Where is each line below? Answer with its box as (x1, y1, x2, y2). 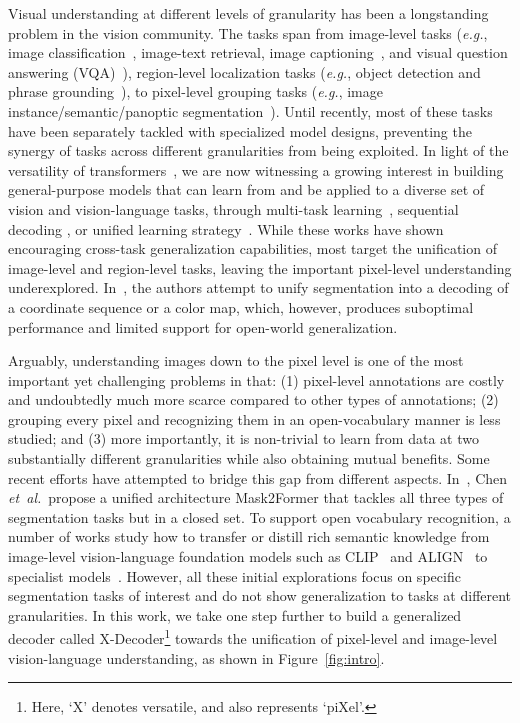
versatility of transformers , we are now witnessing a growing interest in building (8, 159, 504, 180)
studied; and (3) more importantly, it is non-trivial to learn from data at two (8, 428, 479, 449)
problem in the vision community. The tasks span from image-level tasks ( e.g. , (8, 22, 488, 43)
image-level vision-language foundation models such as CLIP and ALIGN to (8, 546, 488, 567)
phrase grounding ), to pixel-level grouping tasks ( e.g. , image (8, 81, 383, 102)
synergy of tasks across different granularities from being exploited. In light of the (8, 140, 509, 161)
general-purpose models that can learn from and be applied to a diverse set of (8, 179, 485, 200)
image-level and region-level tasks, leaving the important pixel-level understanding (8, 257, 512, 278)
